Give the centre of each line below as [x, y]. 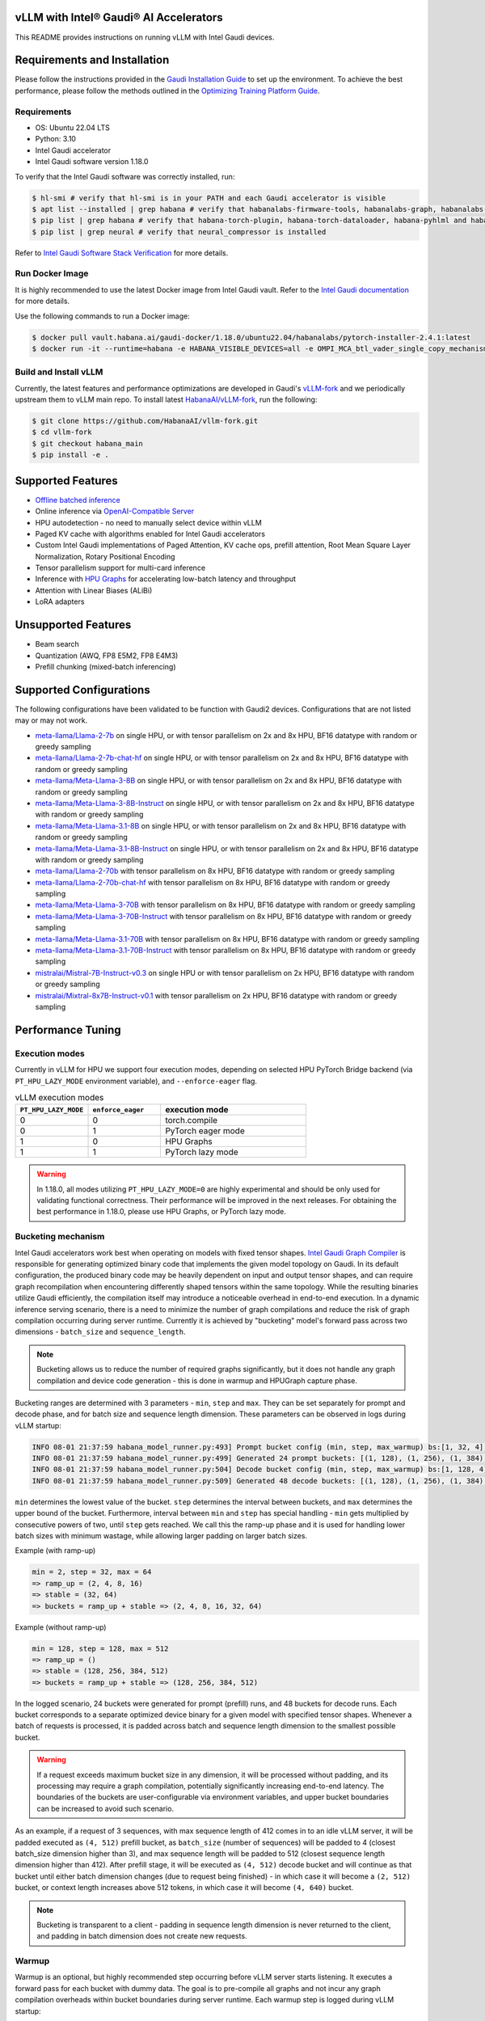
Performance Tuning [68, 1029]
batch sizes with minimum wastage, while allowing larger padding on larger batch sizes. [161, 1536]
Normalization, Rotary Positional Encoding [105, 556]
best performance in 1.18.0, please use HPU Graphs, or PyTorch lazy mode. [161, 1212]
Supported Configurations [82, 690]
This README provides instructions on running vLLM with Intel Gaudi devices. [145, 37]
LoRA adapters [60, 601]
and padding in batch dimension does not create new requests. [142, 1936]
